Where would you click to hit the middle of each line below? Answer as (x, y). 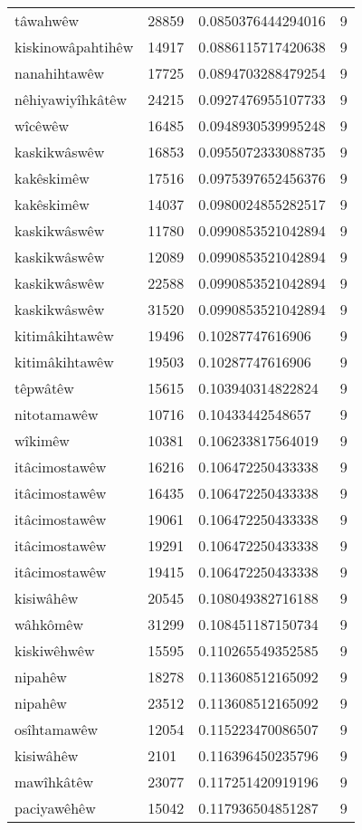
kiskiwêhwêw (55, 650)
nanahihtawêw (60, 73)
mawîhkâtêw (54, 782)
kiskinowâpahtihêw (74, 47)
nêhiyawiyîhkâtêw (71, 99)
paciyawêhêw (55, 808)
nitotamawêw (57, 414)
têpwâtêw (44, 388)
